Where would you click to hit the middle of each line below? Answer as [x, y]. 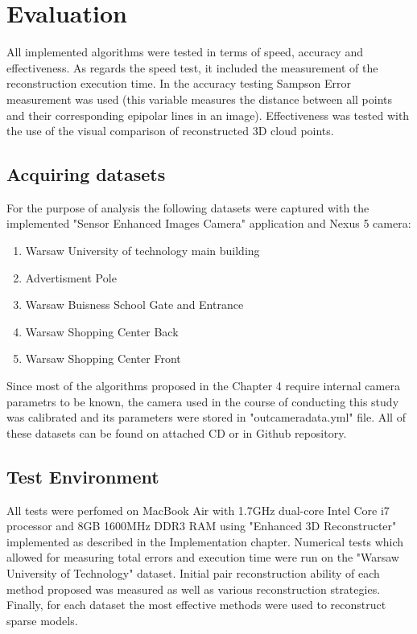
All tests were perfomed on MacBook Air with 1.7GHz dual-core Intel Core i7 [198, 510]
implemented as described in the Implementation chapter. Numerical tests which [205, 541]
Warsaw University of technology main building [142, 251]
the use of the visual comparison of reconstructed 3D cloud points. [170, 131]
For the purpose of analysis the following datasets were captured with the [188, 207]
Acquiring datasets [86, 174]
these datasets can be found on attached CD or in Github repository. [177, 432]
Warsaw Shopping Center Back [102, 331]
